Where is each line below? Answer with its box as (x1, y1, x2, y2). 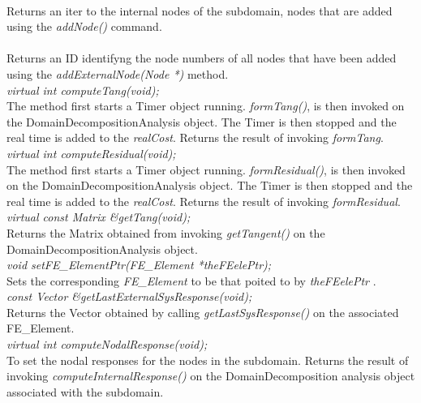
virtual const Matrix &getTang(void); (6, 208, 191, 225)
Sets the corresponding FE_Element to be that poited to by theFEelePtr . (6, 272, 376, 289)
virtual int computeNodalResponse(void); (6, 336, 208, 353)
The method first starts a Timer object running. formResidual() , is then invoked (6, 161, 406, 178)
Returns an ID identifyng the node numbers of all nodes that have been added (6, 49, 397, 66)
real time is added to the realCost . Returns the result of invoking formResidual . (6, 192, 401, 209)
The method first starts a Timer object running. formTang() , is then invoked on (6, 97, 405, 114)
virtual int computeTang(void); (6, 81, 159, 98)
